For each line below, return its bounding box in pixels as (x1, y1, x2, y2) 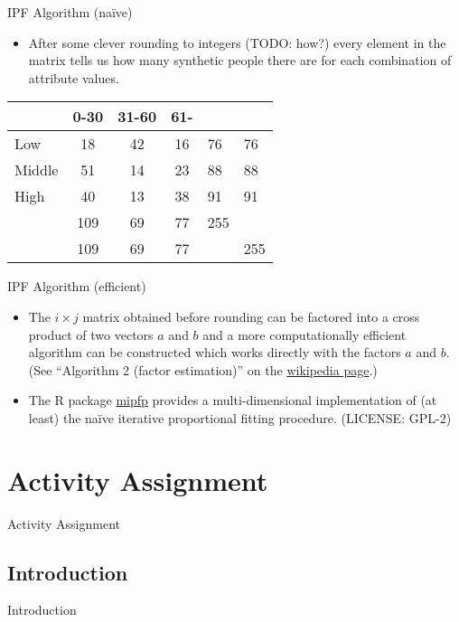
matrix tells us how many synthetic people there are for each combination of (28, 51, 452, 70)
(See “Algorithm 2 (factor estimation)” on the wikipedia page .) (28, 360, 378, 379)
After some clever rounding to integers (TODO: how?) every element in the (28, 33, 446, 52)
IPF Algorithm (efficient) (7, 277, 146, 296)
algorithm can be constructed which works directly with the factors (28, 343, 401, 362)
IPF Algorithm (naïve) (7, 3, 133, 21)
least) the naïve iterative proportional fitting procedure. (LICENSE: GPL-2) (28, 408, 452, 427)
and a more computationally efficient (202, 325, 407, 344)
